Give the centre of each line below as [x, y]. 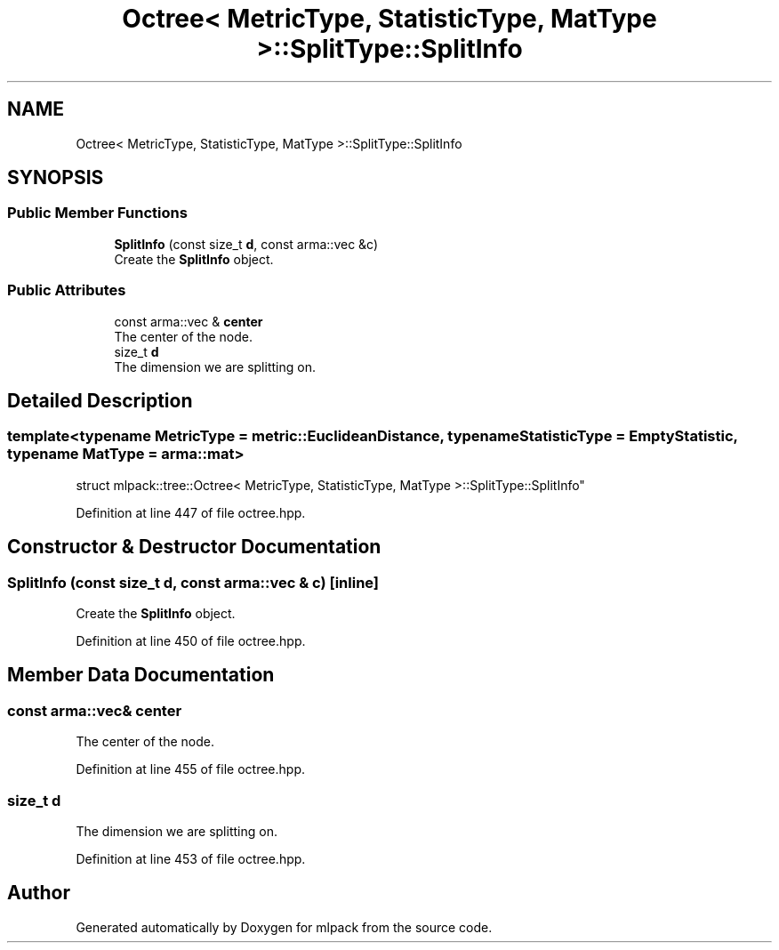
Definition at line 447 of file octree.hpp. [191, 512]
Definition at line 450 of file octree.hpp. [191, 641]
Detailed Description [100, 400]
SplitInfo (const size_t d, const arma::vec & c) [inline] [193, 582]
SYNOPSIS [56, 178]
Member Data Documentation [141, 675]
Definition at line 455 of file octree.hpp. [190, 769]
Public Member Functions [97, 213]
